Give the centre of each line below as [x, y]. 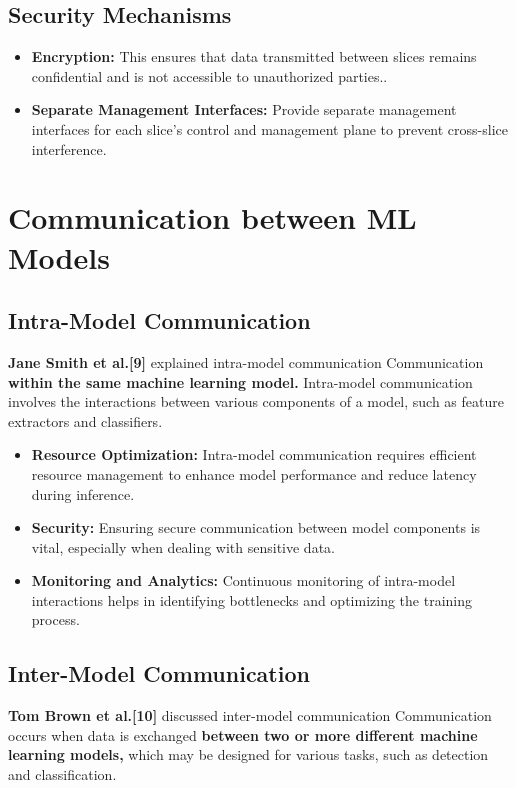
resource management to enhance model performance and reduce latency [254, 473]
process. [55, 619]
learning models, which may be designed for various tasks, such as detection [248, 754]
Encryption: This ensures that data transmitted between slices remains [254, 56]
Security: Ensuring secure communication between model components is [256, 527]
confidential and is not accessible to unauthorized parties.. [209, 75]
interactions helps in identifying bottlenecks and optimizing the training [251, 599]
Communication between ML [212, 217]
